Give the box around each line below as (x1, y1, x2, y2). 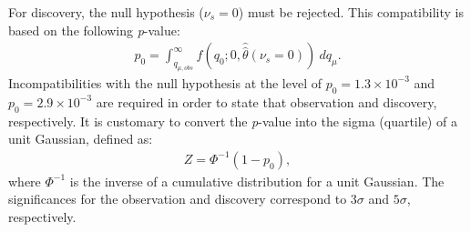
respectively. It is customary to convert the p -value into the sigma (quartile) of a (8, 111, 457, 130)
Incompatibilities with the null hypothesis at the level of (8, 73, 323, 92)
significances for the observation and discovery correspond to (8, 189, 347, 208)
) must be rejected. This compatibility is (238, 3, 464, 21)
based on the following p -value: (8, 20, 180, 39)
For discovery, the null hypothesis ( (8, 3, 204, 21)
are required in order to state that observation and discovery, (96, 92, 437, 111)
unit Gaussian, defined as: (8, 129, 153, 148)
